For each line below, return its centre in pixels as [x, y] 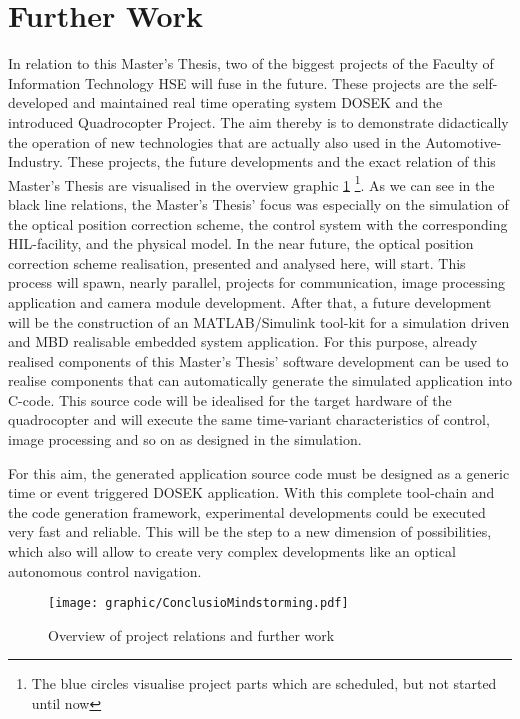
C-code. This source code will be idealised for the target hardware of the [230, 399]
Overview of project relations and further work [191, 634]
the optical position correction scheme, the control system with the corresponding [258, 223]
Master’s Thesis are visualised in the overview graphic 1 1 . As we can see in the [251, 183]
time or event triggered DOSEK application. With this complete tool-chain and [251, 492]
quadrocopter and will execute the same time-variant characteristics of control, [249, 419]
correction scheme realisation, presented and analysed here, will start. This [237, 262]
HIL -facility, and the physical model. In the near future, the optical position [241, 243]
